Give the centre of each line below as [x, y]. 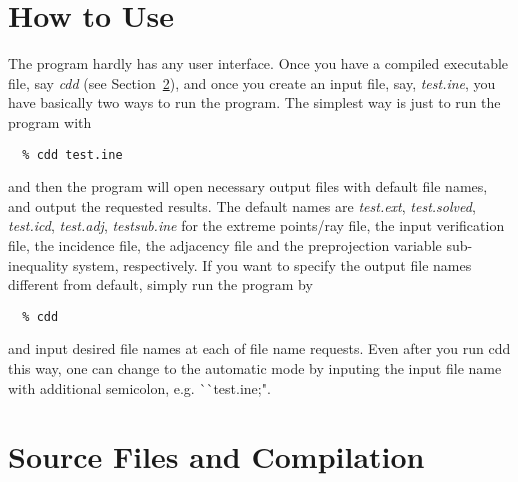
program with [50, 121]
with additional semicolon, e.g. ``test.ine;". [139, 387]
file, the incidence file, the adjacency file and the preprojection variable [225, 244]
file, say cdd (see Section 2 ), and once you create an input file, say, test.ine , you [252, 82]
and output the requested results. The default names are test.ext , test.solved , [242, 205]
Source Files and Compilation [216, 456]
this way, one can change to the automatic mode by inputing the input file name [255, 367]
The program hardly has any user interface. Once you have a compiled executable [258, 63]
